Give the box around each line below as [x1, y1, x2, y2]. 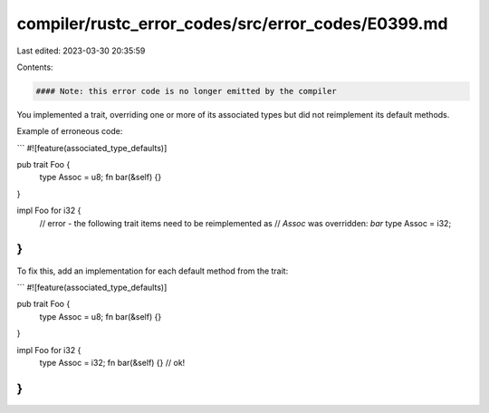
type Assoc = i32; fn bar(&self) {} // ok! [39, 357, 186, 368]
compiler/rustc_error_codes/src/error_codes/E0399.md [16, 14, 448, 34]
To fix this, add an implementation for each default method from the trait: [16, 265, 289, 276]
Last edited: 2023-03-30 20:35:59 [16, 45, 146, 56]
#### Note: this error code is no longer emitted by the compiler [35, 86, 337, 96]
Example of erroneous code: [16, 126, 123, 137]
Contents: [16, 62, 53, 72]
